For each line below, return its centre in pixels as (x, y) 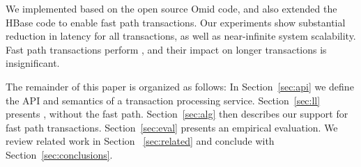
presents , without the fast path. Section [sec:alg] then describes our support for (177, 114)
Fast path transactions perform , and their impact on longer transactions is (166, 49)
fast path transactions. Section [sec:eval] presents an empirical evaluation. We (172, 127)
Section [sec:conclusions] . (59, 154)
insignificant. (33, 63)
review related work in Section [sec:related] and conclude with (140, 141)
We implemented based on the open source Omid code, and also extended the (171, 8)
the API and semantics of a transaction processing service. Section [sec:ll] (163, 100)
